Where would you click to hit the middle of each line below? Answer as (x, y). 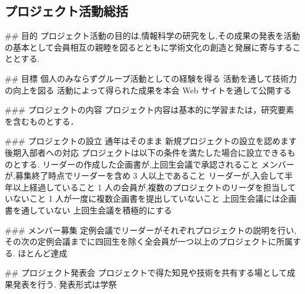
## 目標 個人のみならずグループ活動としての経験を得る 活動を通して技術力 (151, 78)
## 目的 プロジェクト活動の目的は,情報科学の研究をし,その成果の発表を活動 (152, 36)
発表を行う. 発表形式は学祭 (65, 284)
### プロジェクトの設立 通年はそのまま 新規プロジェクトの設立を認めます (151, 141)
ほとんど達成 (43, 253)
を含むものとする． (42, 121)
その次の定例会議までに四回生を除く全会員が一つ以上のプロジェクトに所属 (149, 241)
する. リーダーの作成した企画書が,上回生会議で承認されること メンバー (157, 164)
